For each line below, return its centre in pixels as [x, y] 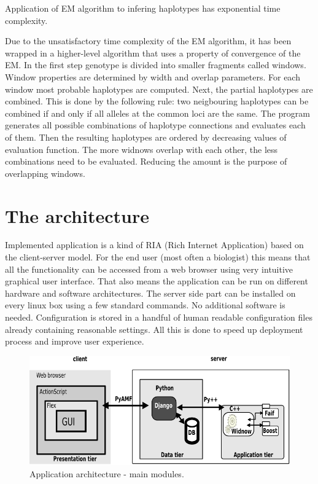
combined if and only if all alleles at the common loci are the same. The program [157, 113]
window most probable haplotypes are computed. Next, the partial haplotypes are [159, 89]
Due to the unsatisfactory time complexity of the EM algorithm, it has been [148, 41]
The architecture [77, 215]
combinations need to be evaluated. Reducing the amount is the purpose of [146, 161]
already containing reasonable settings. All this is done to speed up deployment [154, 329]
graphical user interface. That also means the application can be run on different [157, 281]
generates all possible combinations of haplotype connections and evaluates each [155, 125]
